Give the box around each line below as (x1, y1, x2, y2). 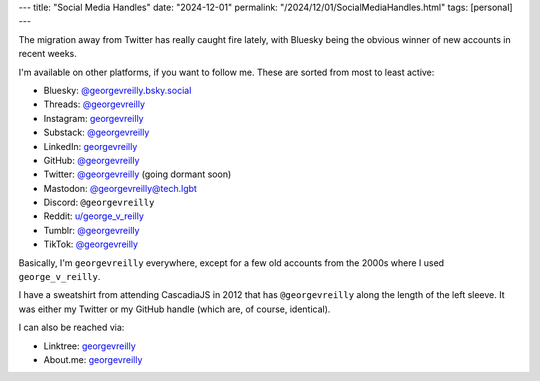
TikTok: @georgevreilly (43, 238, 139, 250)
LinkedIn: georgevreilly (43, 140, 138, 152)
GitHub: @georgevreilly (43, 154, 140, 166)
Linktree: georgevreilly (43, 340, 137, 352)
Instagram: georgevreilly (43, 112, 144, 124)
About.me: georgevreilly (43, 353, 143, 365)
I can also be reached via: (18, 321, 125, 334)
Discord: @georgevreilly (43, 196, 155, 209)
